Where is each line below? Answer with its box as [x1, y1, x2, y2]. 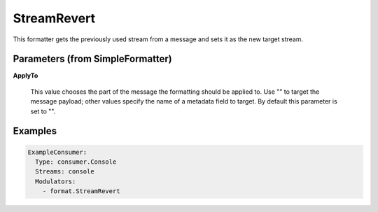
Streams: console [35, 168, 94, 176]
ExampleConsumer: [27, 148, 87, 156]
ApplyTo [13, 71, 38, 80]
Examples [13, 125, 57, 137]
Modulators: [35, 177, 76, 185]
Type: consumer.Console [35, 158, 117, 166]
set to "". [30, 107, 56, 115]
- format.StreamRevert [42, 188, 120, 195]
